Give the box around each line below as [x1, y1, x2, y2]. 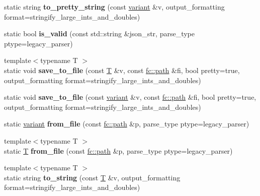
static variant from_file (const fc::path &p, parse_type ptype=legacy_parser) [4, 118, 249, 129]
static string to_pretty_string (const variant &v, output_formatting [4, 2, 225, 12]
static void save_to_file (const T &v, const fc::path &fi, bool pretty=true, [4, 64, 240, 75]
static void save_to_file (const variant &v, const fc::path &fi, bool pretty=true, [4, 92, 256, 102]
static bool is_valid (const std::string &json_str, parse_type [4, 28, 195, 39]
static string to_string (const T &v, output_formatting [4, 172, 181, 182]
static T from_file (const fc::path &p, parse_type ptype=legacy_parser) [4, 145, 233, 156]
